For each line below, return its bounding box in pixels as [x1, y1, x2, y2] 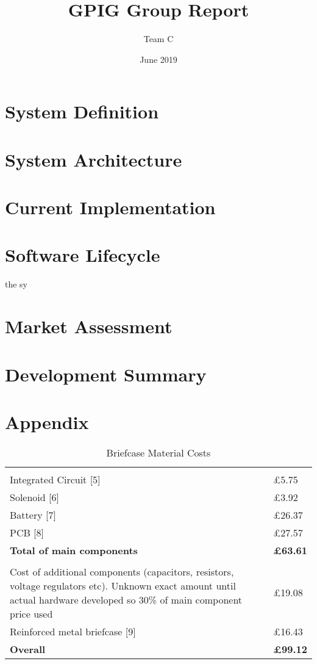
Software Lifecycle [5, 242, 160, 267]
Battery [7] [10, 507, 56, 522]
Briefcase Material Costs [106, 445, 211, 460]
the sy [5, 278, 28, 290]
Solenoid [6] [10, 489, 59, 504]
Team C [143, 32, 174, 45]
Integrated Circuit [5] [10, 472, 101, 486]
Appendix [5, 409, 89, 434]
